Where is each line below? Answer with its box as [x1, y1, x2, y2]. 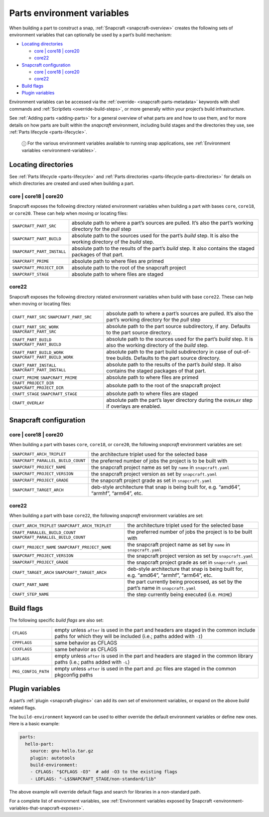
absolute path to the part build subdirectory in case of [106, 348, 233, 355]
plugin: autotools [30, 755, 75, 761]
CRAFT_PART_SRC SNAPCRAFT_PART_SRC [12, 314, 92, 320]
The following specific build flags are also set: [9, 617, 104, 623]
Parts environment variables [9, 7, 129, 18]
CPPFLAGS [12, 640, 32, 646]
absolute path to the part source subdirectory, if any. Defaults [106, 323, 251, 329]
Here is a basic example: [9, 721, 60, 727]
